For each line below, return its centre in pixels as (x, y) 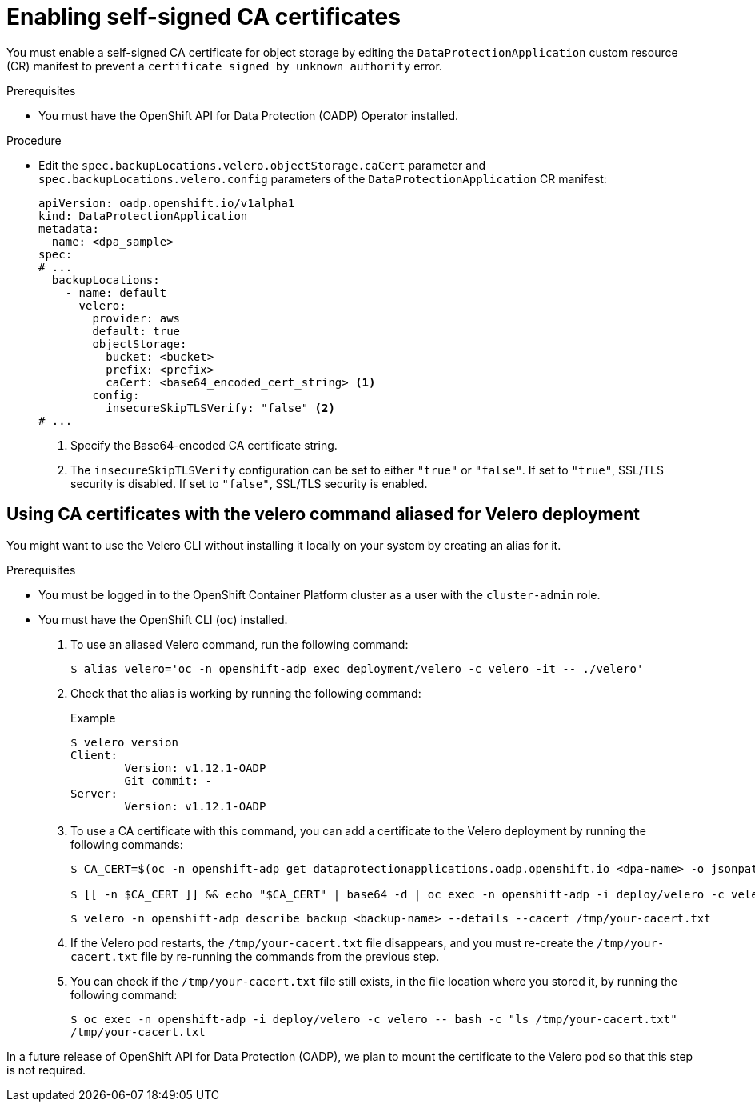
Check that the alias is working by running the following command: (246, 693)
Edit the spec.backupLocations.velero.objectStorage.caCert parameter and (262, 165)
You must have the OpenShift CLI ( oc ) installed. (163, 619)
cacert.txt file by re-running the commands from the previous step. (255, 956)
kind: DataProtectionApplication (143, 216)
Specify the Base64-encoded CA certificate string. (204, 445)
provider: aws (136, 318)
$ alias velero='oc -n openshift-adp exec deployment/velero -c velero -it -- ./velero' (357, 668)
